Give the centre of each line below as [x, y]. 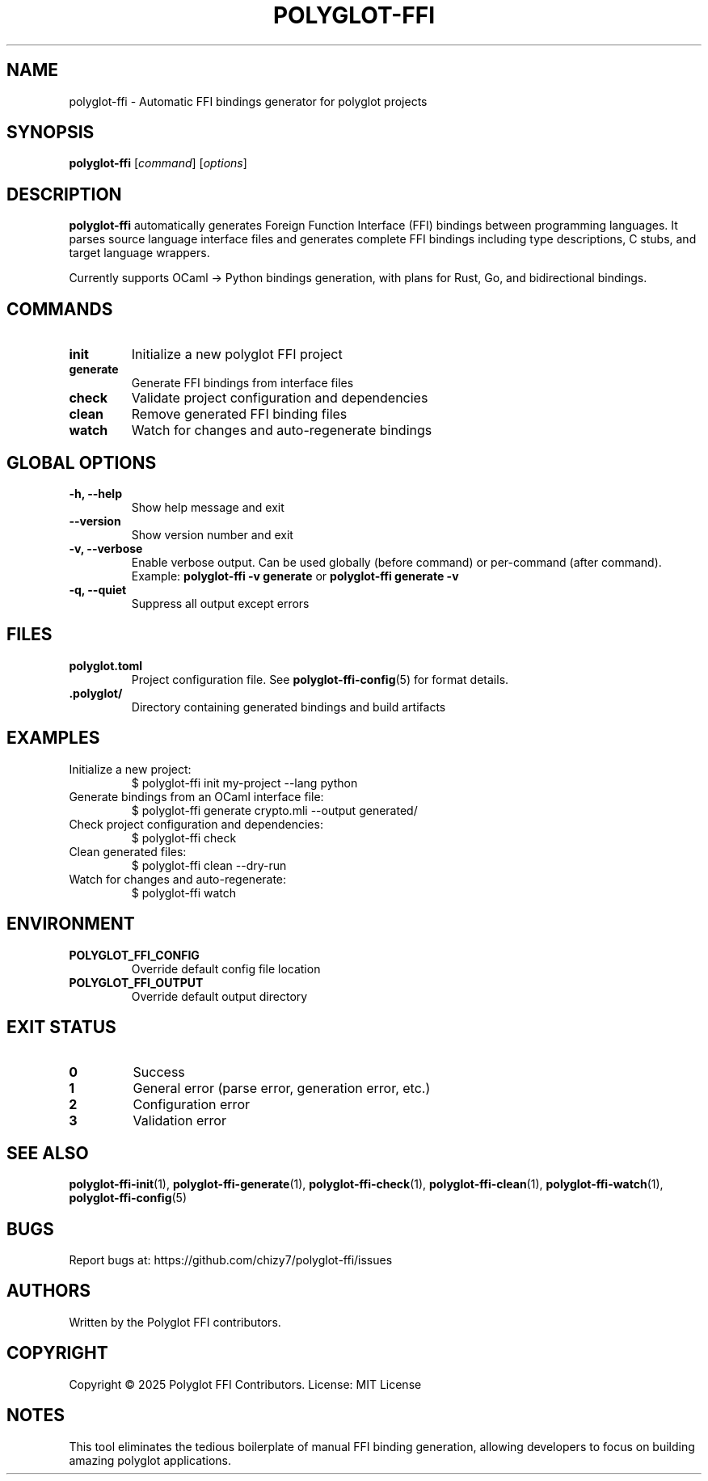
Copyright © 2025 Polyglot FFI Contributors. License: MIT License [245, 1384]
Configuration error [191, 1105]
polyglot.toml [106, 665]
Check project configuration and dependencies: [196, 824]
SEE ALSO [48, 1153]
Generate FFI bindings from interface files [242, 383]
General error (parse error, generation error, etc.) [282, 1089]
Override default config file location [226, 968]
